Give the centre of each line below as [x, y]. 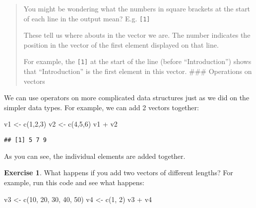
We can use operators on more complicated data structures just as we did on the [127, 98]
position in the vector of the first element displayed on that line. [121, 44]
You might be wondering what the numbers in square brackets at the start [137, 8]
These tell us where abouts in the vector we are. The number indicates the [137, 35]
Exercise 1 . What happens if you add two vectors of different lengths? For [119, 173]
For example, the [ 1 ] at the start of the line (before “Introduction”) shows [137, 61]
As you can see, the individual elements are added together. [95, 156]
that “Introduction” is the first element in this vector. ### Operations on [138, 71]
